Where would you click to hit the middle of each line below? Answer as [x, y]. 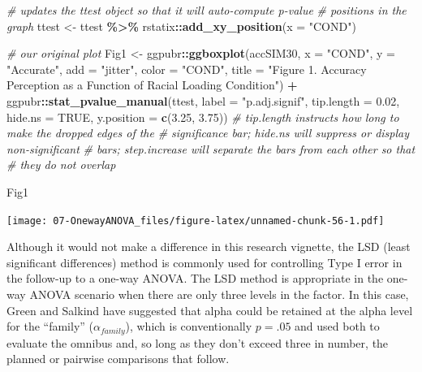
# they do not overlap [61, 164]
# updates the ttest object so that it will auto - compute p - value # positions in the [207, 10]
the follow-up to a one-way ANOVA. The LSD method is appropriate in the [195, 278]
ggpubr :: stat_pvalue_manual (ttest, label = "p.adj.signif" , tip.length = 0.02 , [203, 100]
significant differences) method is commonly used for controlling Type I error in [205, 262]
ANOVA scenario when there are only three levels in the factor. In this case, [219, 294]
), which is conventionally [189, 326]
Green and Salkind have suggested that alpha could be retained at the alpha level [210, 310]
